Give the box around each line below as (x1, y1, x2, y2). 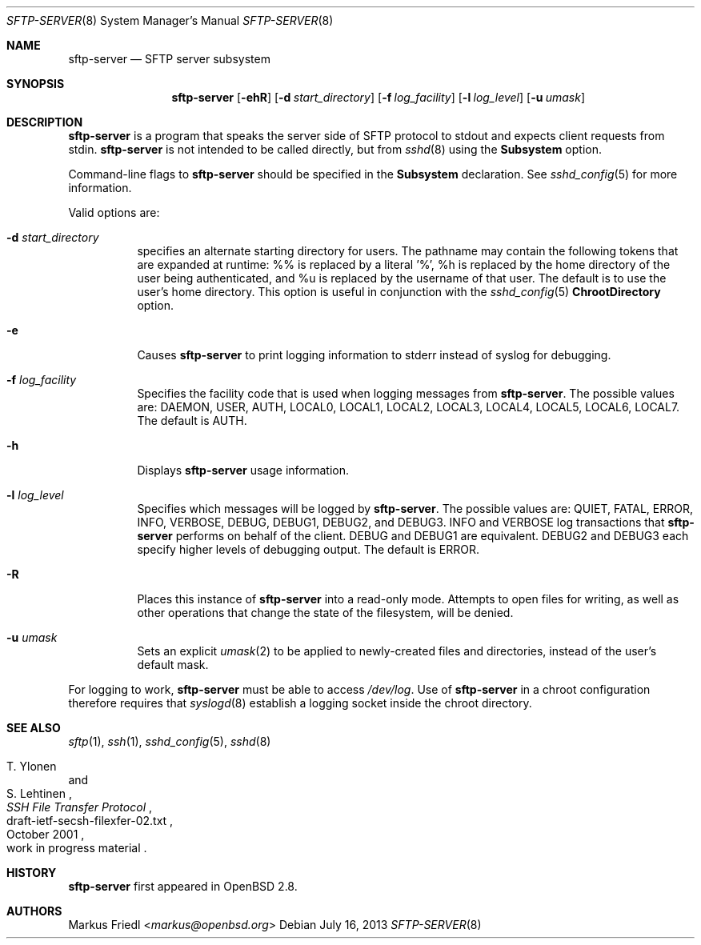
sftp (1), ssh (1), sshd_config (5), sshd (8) (68, 735, 271, 748)
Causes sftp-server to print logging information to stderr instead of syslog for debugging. (137, 348, 611, 362)
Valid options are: (68, 206, 160, 219)
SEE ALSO (6, 721, 61, 735)
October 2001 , (6, 827, 85, 841)
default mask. (137, 658, 209, 671)
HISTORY (6, 866, 57, 879)
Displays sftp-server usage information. (137, 463, 350, 477)
